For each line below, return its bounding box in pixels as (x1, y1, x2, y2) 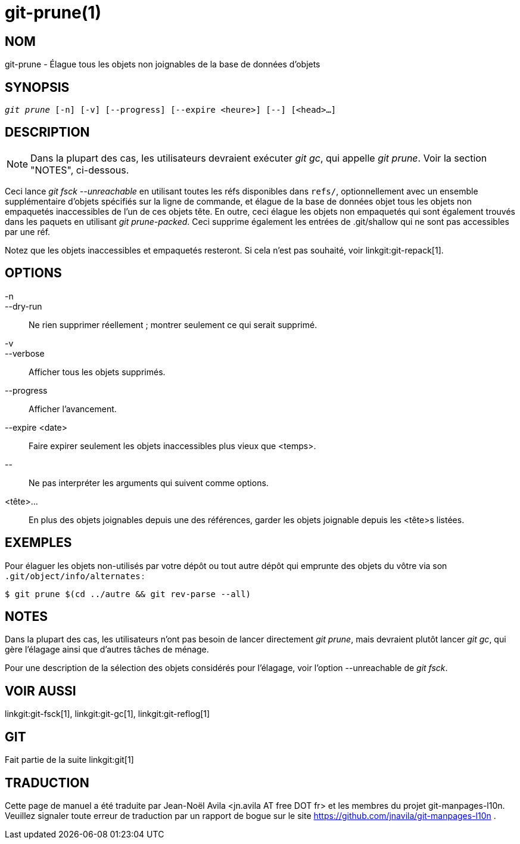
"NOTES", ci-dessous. (30, 163, 129, 176)
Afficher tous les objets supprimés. (29, 366, 166, 377)
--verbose (5, 348, 45, 358)
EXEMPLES (5, 535, 72, 551)
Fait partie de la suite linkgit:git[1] (5, 755, 134, 765)
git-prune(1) (5, 2, 101, 23)
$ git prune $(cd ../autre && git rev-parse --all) (5, 589, 251, 599)
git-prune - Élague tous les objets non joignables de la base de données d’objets (5, 59, 320, 70)
